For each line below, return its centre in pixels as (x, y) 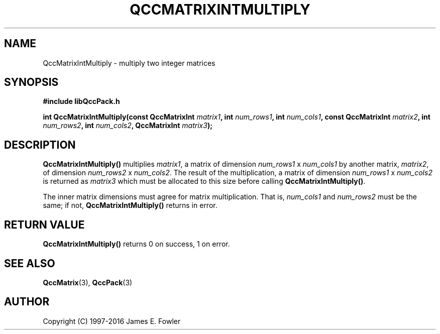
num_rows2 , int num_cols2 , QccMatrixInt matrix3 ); (128, 126)
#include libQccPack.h (81, 101)
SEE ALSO (30, 263)
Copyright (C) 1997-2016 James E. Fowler (112, 321)
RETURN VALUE (44, 225)
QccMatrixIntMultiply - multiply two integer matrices (129, 63)
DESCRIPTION (40, 145)
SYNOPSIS (31, 82)
